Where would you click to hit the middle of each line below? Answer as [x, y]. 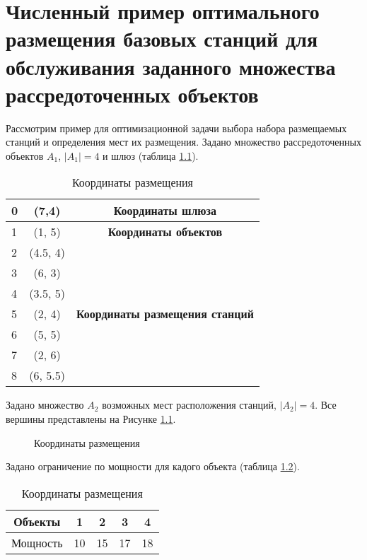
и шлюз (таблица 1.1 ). [151, 155]
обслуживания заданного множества [171, 66]
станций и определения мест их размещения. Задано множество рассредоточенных [183, 142]
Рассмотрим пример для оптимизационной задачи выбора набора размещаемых [176, 128]
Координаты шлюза [165, 211]
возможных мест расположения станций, [189, 405]
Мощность [37, 542]
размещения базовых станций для [162, 39]
